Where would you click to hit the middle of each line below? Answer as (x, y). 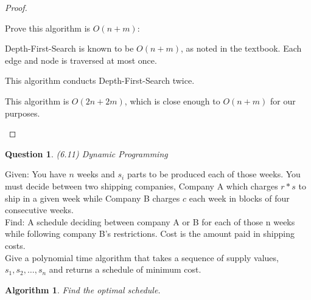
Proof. (16, 7)
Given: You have (36, 174)
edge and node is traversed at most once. (81, 60)
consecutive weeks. (39, 210)
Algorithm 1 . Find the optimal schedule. (83, 289)
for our (283, 101)
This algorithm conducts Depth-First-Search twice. (100, 80)
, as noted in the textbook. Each (241, 48)
